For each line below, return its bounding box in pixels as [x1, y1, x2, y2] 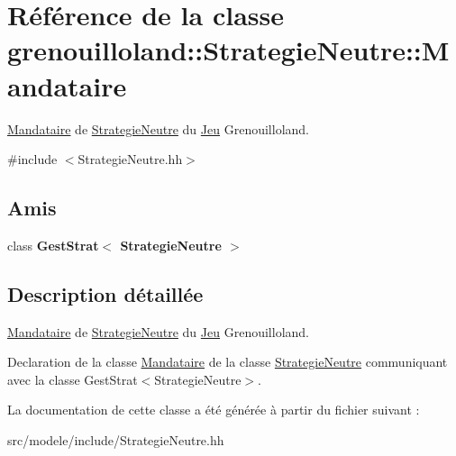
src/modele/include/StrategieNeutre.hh [7, 431, 224, 450]
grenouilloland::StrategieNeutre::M [7, 32, 450, 68]
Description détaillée [7, 279, 204, 307]
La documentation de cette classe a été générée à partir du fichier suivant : [7, 400, 420, 419]
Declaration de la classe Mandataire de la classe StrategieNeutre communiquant [7, 352, 448, 371]
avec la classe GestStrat [7, 369, 138, 388]
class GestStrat [7, 235, 99, 254]
